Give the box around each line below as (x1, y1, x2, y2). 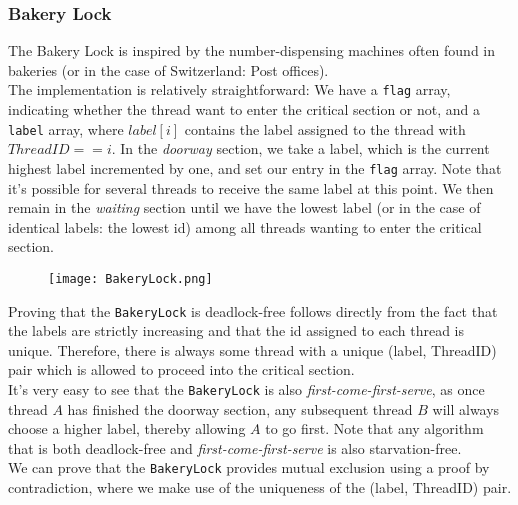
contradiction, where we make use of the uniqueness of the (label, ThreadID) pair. (8, 477, 512, 498)
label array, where (8, 118, 124, 139)
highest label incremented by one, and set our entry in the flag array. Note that (8, 157, 502, 178)
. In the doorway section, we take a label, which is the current (111, 138, 490, 159)
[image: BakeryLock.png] (48, 271, 213, 286)
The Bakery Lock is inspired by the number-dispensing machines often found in (8, 40, 496, 61)
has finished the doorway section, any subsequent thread (67, 398, 413, 419)
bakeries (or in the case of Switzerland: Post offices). (8, 59, 329, 80)
